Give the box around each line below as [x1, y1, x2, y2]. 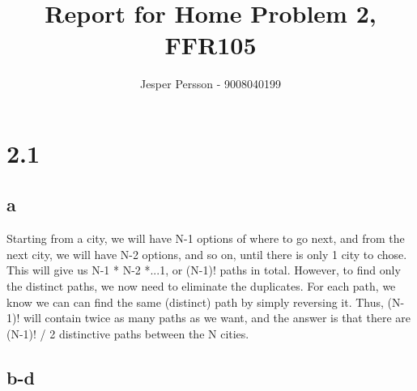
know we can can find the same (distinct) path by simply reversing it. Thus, [6, 293, 384, 310]
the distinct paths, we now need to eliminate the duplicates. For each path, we [6, 278, 396, 295]
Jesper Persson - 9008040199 [139, 75, 282, 92]
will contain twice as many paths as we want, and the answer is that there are [23, 309, 411, 326]
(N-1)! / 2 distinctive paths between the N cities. [6, 325, 249, 342]
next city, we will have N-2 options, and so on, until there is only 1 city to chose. [6, 245, 407, 262]
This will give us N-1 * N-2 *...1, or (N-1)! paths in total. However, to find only [6, 261, 401, 278]
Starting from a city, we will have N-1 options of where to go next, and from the [6, 230, 405, 247]
